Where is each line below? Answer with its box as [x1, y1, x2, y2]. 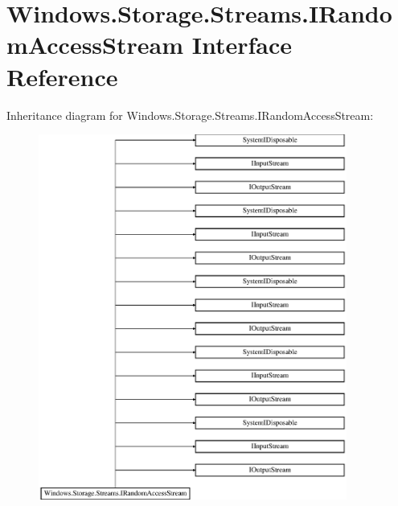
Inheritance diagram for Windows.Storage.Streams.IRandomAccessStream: [6, 106, 374, 123]
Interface [191, 28, 292, 61]
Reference [6, 60, 118, 93]
